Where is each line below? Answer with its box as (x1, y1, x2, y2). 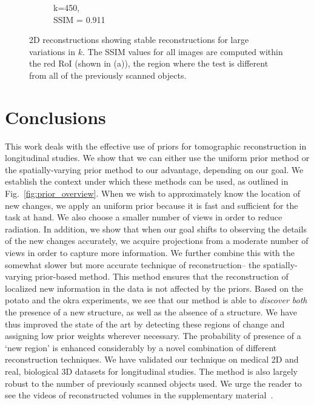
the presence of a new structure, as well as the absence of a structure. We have (5, 306, 298, 318)
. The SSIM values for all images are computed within (82, 45, 283, 58)
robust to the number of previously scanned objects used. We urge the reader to (5, 377, 302, 389)
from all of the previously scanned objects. (29, 68, 187, 81)
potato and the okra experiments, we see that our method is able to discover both (5, 294, 307, 306)
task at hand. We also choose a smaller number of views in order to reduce (5, 211, 282, 223)
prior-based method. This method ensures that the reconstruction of (35, 270, 289, 283)
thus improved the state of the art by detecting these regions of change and (5, 317, 285, 330)
